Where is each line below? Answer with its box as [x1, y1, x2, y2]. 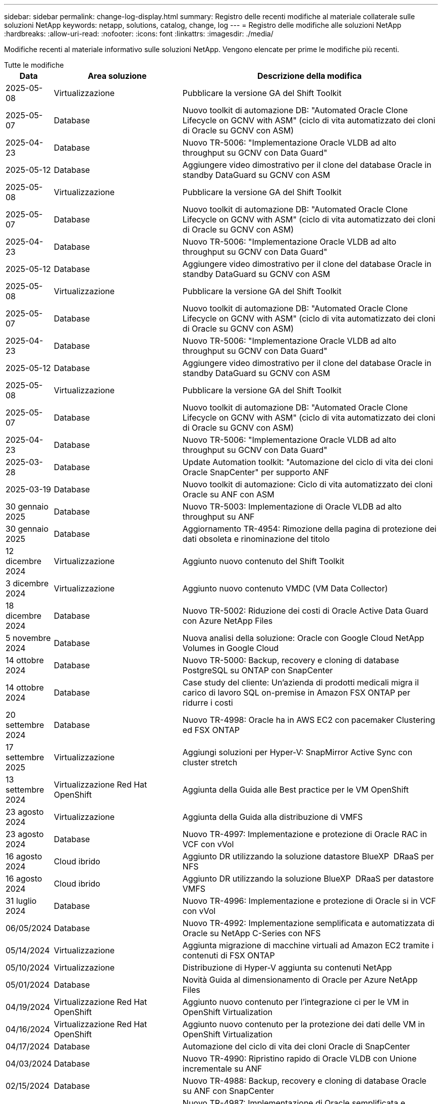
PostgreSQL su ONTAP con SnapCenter [182, 665, 333, 675]
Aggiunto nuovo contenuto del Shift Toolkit [182, 556, 345, 566]
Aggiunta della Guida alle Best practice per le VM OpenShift [182, 785, 409, 795]
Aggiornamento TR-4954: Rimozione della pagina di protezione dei [182, 524, 436, 534]
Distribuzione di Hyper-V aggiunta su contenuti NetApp [182, 962, 392, 973]
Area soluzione [87, 71, 147, 81]
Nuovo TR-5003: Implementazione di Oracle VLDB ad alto [182, 501, 402, 512]
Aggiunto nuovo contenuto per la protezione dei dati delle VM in [182, 1019, 425, 1029]
